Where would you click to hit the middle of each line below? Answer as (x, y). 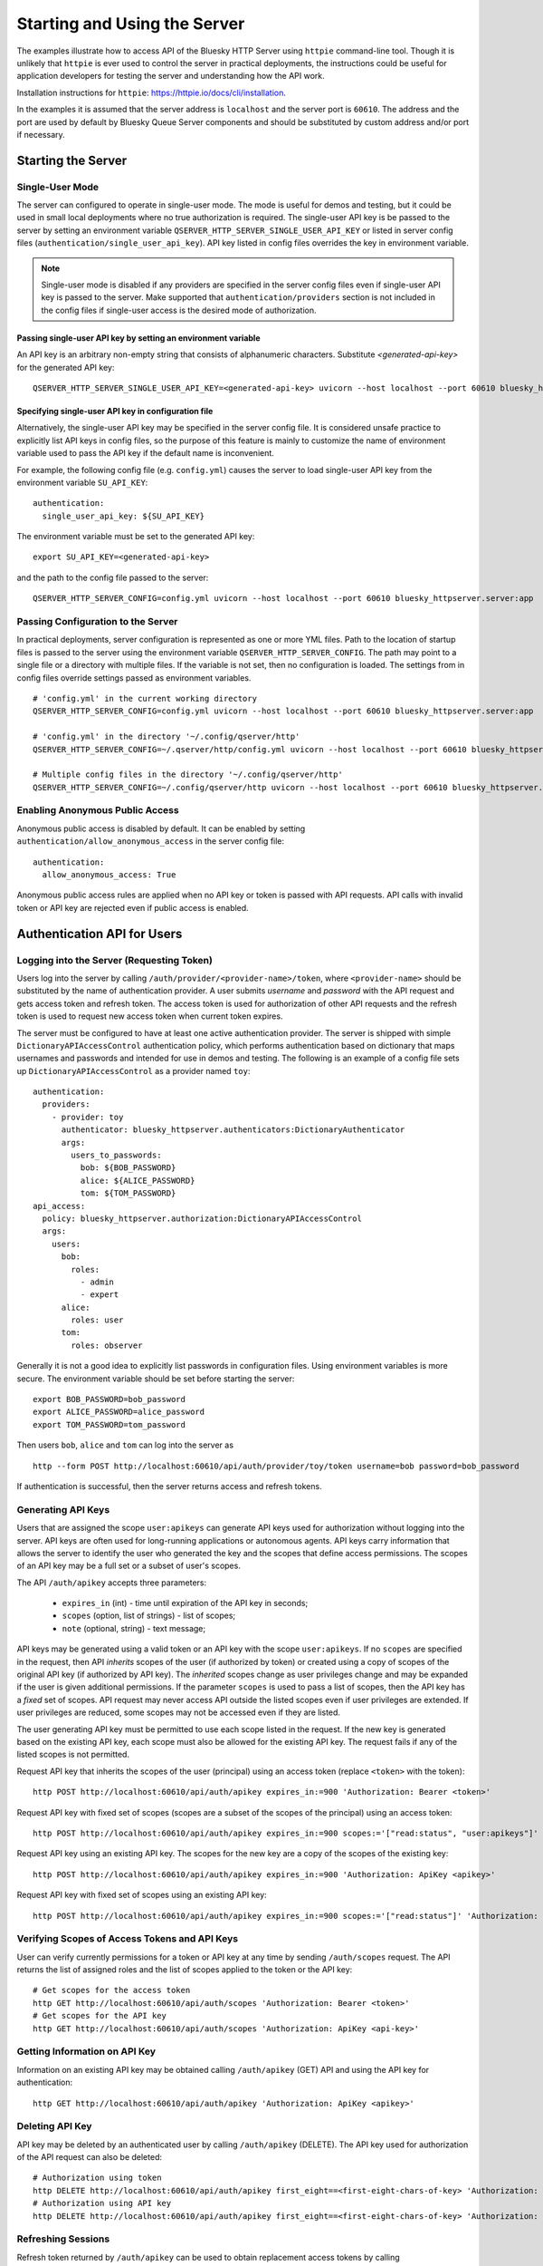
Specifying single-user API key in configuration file (115, 411)
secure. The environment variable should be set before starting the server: (156, 1379)
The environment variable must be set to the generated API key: (136, 537)
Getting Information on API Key (86, 2051)
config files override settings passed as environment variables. (134, 678)
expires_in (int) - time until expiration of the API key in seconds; (185, 1603)
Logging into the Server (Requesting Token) (114, 960)
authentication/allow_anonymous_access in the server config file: (151, 841)
